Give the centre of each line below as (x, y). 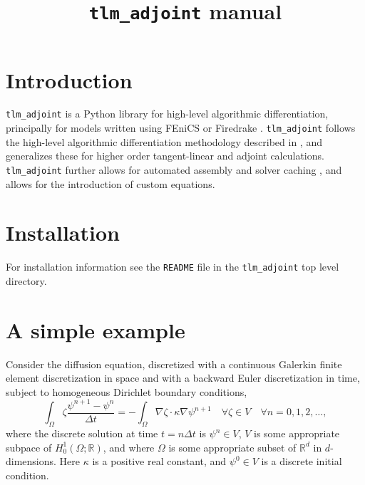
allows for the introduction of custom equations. (110, 183)
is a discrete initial (302, 461)
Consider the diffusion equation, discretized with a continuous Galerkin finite (174, 364)
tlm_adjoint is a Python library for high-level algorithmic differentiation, (167, 114)
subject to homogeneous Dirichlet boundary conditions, (127, 391)
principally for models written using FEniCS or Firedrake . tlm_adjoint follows (181, 128)
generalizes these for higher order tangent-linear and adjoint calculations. (165, 156)
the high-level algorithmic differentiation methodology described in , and (164, 141)
